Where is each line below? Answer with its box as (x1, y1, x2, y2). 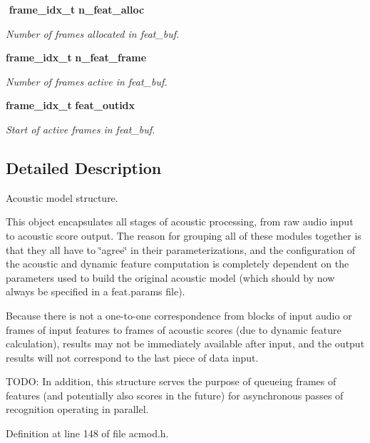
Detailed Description (6, 156, 162, 178)
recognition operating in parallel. (6, 402, 149, 417)
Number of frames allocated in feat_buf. (6, 26, 180, 41)
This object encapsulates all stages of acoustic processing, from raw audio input (6, 214, 354, 229)
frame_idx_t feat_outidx (6, 98, 135, 113)
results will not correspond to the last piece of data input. (6, 350, 259, 365)
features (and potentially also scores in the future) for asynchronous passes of (6, 387, 344, 402)
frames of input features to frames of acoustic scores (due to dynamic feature (6, 322, 341, 337)
